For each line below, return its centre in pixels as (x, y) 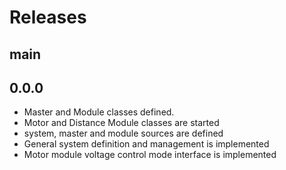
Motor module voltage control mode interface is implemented (150, 155)
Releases (48, 17)
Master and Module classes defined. (99, 112)
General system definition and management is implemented (146, 144)
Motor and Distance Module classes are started (121, 123)
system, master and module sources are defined (123, 133)
